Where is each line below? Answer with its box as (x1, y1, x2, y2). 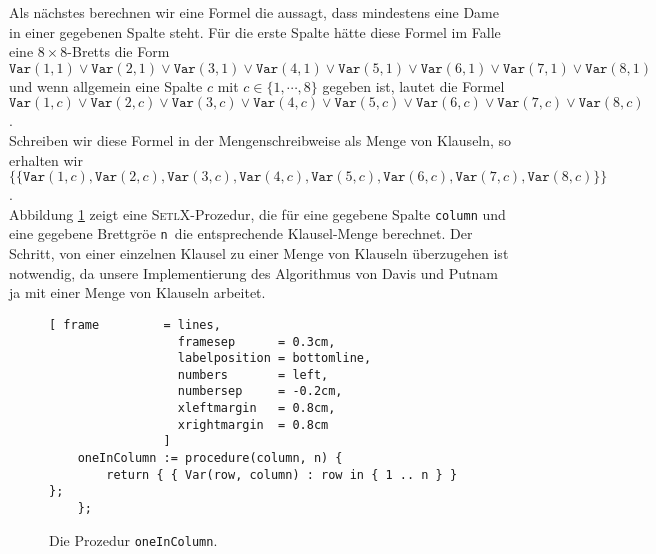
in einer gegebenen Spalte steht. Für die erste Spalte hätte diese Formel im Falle (9, 21, 501, 42)
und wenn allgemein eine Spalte (9, 75, 203, 96)
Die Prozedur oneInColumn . (49, 529, 218, 550)
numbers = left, (177, 367, 329, 382)
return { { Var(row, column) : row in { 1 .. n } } (106, 467, 458, 482)
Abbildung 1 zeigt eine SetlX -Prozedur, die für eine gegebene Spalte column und (9, 203, 506, 224)
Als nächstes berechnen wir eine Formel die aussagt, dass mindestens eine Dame (9, 2, 499, 22)
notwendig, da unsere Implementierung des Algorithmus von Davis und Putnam (9, 262, 498, 283)
